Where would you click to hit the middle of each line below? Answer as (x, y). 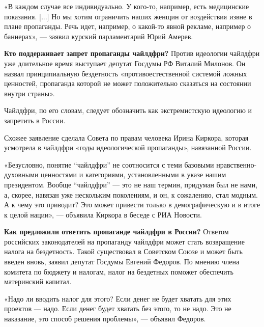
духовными (21, 174)
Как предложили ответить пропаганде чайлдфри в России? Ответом (116, 231)
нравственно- (237, 164)
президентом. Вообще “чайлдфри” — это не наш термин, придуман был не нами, (131, 184)
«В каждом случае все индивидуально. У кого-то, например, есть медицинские (127, 6)
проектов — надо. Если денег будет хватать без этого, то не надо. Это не (118, 308)
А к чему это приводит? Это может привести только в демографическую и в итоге (132, 205)
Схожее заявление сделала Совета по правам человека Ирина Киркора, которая (126, 137)
